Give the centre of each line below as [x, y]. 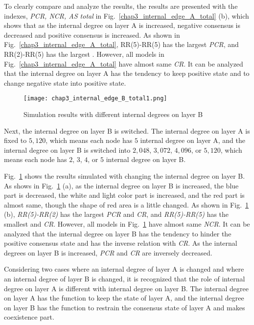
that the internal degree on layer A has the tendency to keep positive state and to [127, 73]
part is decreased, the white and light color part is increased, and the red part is [124, 195]
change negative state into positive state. [65, 82]
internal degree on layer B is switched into [67, 150]
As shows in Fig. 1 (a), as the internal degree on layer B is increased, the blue [121, 185]
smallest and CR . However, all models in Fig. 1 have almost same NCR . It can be [127, 223]
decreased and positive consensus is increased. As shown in [92, 35]
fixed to [15, 140]
